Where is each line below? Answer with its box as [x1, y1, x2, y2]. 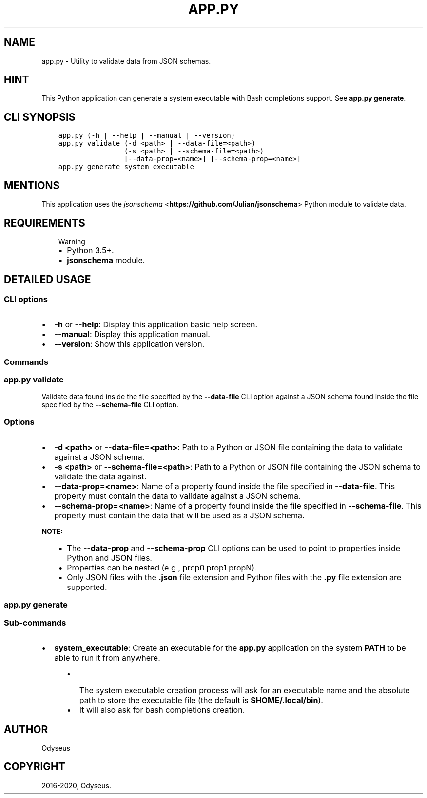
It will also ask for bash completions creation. [79, 705, 245, 715]
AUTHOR [4, 723, 48, 736]
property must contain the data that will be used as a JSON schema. [54, 511, 305, 521]
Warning [58, 237, 85, 246]
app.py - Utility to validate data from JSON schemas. [41, 57, 211, 65]
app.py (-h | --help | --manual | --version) [58, 132, 235, 140]
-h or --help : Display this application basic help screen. [54, 320, 258, 330]
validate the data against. [54, 472, 147, 482]
